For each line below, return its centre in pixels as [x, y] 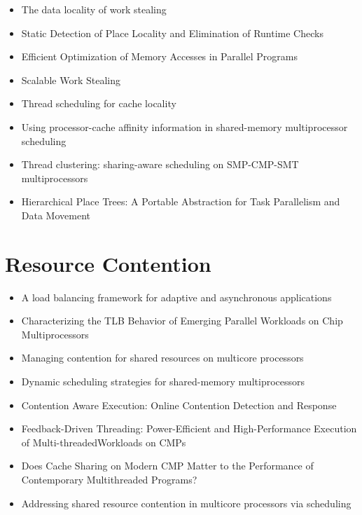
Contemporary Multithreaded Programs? [109, 479]
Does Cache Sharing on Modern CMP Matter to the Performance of [167, 466]
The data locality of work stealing [94, 9]
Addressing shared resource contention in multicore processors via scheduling [186, 503]
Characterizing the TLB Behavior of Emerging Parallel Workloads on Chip [182, 321]
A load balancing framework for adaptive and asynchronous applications [176, 297]
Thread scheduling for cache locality [99, 103]
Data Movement [56, 215]
